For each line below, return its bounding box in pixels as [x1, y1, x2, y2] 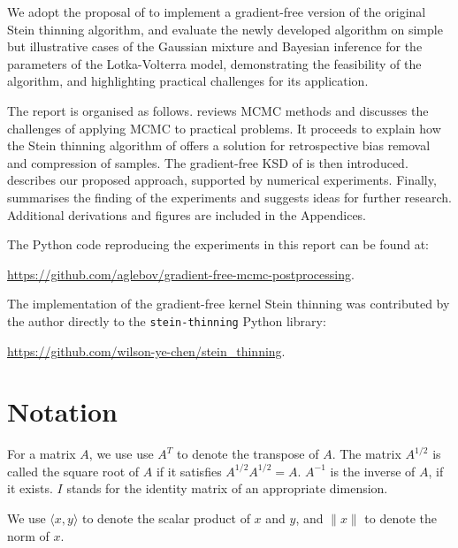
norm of [7, 526, 50, 544]
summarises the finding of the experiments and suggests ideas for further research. [7, 187, 453, 206]
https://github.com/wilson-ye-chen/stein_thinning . [7, 341, 286, 360]
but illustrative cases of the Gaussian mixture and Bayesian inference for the [7, 37, 423, 56]
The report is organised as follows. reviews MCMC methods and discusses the [7, 101, 429, 119]
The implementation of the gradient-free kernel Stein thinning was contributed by [7, 294, 450, 313]
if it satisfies [156, 461, 222, 480]
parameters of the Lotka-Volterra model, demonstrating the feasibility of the [7, 54, 422, 72]
